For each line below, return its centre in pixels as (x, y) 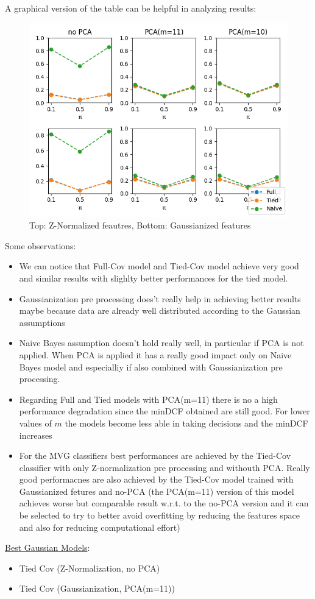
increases (36, 435)
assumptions (42, 322)
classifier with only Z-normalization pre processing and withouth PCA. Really (165, 467)
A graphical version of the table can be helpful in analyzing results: (131, 8)
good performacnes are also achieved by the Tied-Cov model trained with (156, 479)
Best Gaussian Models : (48, 548)
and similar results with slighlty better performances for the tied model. (154, 278)
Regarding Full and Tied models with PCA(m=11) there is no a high (148, 399)
